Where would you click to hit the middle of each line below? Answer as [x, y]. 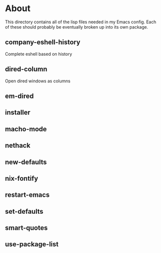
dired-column [26, 69]
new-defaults [26, 162]
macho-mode [26, 129]
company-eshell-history [43, 42]
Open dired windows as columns [38, 81]
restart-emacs [27, 195]
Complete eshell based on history [39, 54]
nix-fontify [22, 178]
